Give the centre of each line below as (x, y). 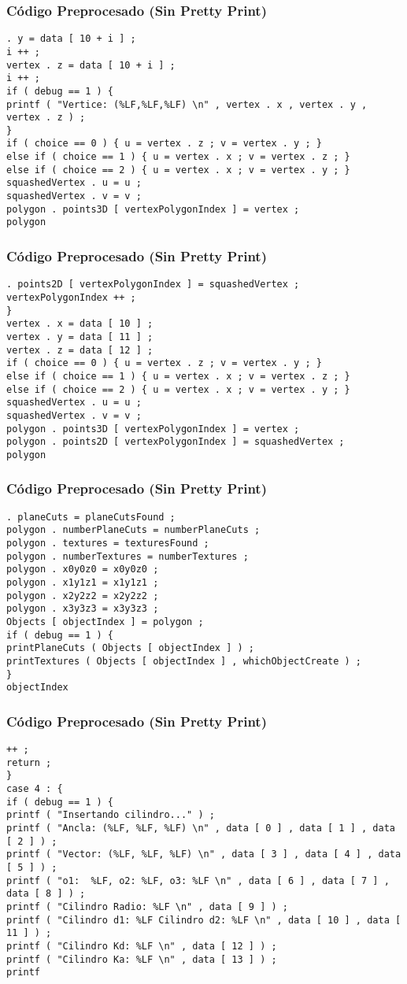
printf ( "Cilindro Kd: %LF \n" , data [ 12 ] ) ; (142, 946)
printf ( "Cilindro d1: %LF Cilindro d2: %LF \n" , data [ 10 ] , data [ (204, 920)
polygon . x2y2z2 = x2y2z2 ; (83, 596)
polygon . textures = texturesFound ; (108, 543)
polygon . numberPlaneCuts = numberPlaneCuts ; (133, 530)
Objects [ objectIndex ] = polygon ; (105, 621)
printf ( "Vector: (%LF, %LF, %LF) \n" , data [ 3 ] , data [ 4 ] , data (204, 855)
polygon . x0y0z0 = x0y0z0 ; (83, 570)
